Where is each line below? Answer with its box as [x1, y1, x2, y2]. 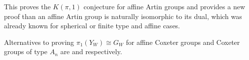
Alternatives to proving [4, 37, 74, 47]
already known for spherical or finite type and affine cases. [4, 20, 180, 31]
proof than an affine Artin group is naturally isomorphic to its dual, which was [4, 11, 242, 21]
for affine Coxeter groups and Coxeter [126, 37, 240, 47]
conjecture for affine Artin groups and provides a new [83, 1, 246, 11]
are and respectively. [60, 46, 122, 57]
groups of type [4, 46, 48, 57]
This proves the [4, 1, 51, 11]
